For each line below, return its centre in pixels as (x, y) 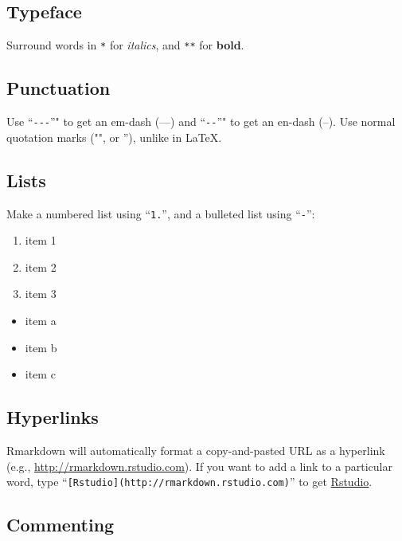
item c (40, 374)
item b (41, 347)
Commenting (60, 525)
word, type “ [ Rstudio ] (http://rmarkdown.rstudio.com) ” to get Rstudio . (189, 482)
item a (41, 320)
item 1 (41, 240)
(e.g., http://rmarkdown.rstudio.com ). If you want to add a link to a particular (199, 466)
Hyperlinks (53, 417)
